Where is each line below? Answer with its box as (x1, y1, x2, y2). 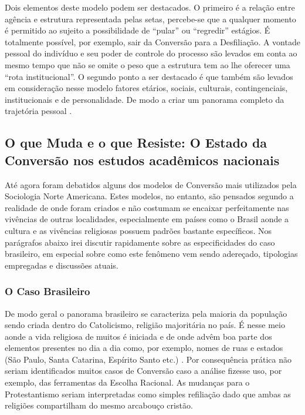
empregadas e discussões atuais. (5, 259, 118, 271)
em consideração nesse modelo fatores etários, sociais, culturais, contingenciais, (5, 82, 288, 94)
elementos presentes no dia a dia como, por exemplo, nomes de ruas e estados (5, 342, 283, 354)
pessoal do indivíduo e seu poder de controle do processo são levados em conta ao (5, 47, 297, 59)
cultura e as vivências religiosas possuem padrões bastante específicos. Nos (5, 224, 272, 236)
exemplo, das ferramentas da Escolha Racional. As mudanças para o (5, 376, 250, 389)
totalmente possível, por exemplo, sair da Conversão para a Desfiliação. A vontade (5, 35, 300, 48)
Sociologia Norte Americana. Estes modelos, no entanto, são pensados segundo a (5, 190, 294, 202)
